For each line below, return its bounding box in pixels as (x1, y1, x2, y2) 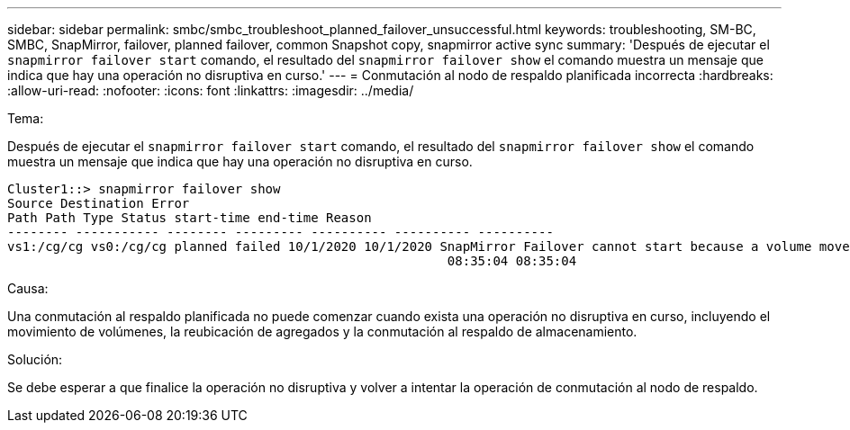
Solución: (7, 352, 63, 367)
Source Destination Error (7, 196, 190, 211)
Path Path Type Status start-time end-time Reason (7, 211, 372, 225)
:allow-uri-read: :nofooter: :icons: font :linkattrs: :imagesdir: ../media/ (7, 83, 414, 98)
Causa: (7, 281, 49, 296)
